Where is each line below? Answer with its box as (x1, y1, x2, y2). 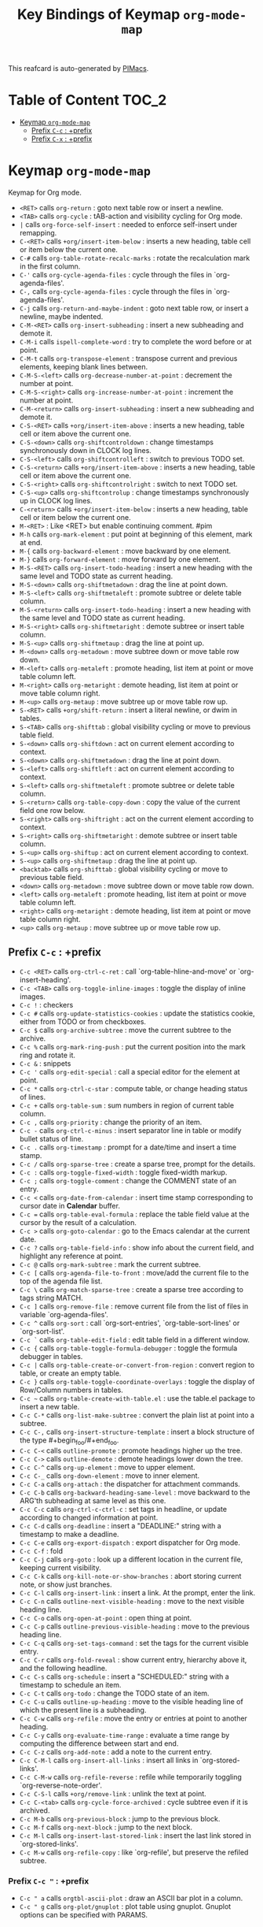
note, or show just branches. (19, 1580, 112, 1589)
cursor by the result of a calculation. (19, 1217, 137, 1227)
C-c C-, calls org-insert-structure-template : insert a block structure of (19, 1427, 255, 1436)
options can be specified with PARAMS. (19, 1910, 148, 1919)
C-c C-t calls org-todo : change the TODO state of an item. (19, 1688, 210, 1698)
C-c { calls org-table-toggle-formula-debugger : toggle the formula (19, 1343, 238, 1353)
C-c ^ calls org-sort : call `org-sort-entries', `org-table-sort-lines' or (19, 1318, 240, 1327)
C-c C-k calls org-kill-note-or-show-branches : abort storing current (19, 1571, 242, 1580)
